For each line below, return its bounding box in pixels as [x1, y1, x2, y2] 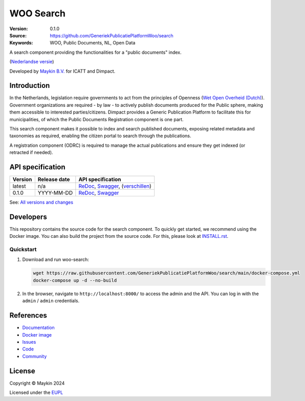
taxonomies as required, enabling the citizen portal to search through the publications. [9, 133, 191, 139]
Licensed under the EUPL [9, 389, 63, 395]
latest [12, 183, 26, 190]
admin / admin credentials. [22, 298, 80, 304]
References [9, 311, 47, 320]
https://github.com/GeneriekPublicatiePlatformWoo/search [50, 32, 173, 38]
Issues [22, 339, 36, 345]
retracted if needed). [9, 149, 53, 155]
